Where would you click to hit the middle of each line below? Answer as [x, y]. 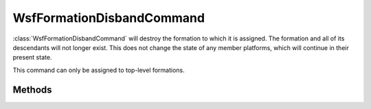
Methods [32, 89]
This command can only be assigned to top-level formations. [99, 70]
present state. [32, 58]
